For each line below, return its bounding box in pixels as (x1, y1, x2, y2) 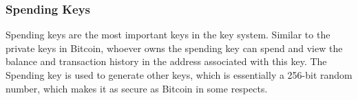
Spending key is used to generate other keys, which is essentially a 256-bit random (6, 68, 352, 82)
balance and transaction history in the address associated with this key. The (6, 54, 327, 68)
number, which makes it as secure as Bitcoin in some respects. (6, 81, 268, 95)
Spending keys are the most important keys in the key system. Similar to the (6, 27, 330, 42)
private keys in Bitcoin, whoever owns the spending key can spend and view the (6, 40, 343, 55)
